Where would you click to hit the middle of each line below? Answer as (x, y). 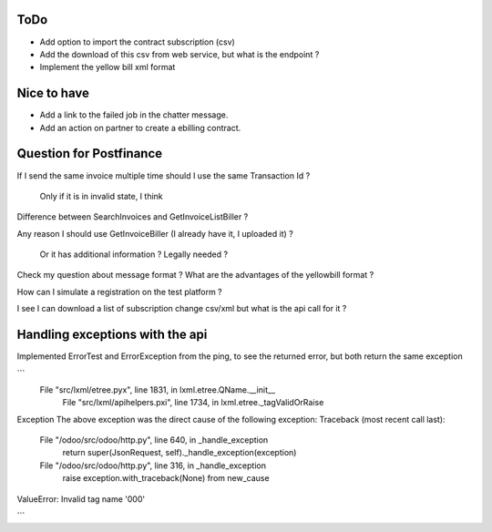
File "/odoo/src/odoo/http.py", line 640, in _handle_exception (154, 440)
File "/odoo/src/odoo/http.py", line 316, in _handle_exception (153, 465)
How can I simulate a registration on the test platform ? (119, 292)
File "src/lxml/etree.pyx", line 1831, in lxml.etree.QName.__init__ (158, 389)
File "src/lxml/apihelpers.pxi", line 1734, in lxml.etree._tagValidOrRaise (193, 403)
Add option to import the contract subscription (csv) (138, 42)
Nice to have (53, 93)
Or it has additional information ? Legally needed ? (133, 254)
